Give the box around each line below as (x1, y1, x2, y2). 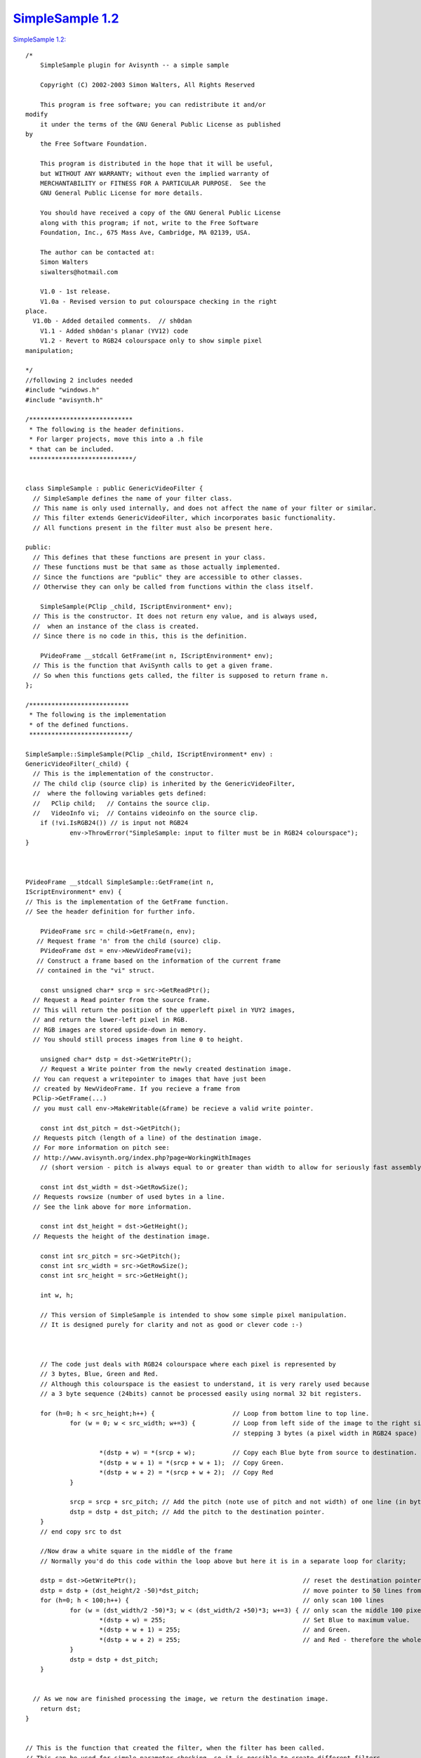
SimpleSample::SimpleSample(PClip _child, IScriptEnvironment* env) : (25, 750, 274, 758)
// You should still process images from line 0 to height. (32, 1036, 244, 1044)
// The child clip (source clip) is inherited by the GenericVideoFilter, (32, 779, 296, 788)
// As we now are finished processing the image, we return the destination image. (32, 1695, 329, 1703)
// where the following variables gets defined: (32, 790, 207, 797)
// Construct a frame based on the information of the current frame (36, 956, 281, 965)
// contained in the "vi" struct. (36, 967, 156, 975)
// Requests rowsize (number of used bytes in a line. (32, 1193, 226, 1201)
